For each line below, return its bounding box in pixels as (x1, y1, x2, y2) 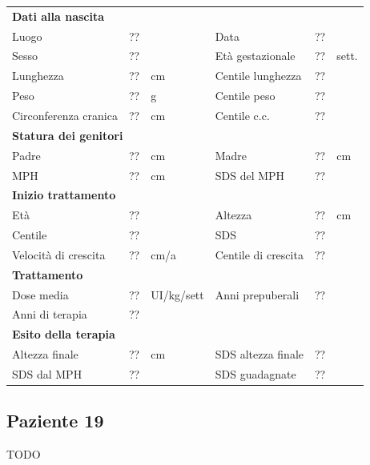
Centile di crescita (215, 246, 304, 263)
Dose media (12, 286, 69, 303)
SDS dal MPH (12, 365, 82, 382)
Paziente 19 (6, 408, 104, 433)
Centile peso (215, 87, 275, 104)
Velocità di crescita (12, 246, 106, 263)
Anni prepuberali (215, 286, 300, 303)
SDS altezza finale (215, 346, 304, 363)
